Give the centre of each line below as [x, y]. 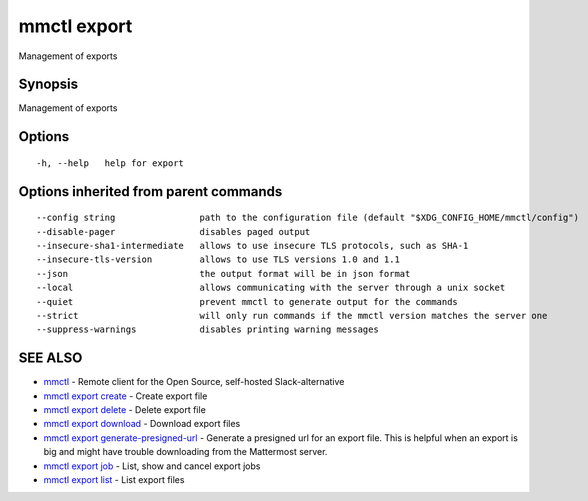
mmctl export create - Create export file [125, 396]
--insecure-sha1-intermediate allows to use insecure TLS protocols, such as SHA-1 [252, 246]
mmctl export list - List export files [114, 480]
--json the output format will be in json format [223, 273]
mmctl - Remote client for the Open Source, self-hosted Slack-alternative [194, 382]
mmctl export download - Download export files [142, 424]
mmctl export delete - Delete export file [125, 410]
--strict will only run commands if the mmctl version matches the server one [292, 315]
